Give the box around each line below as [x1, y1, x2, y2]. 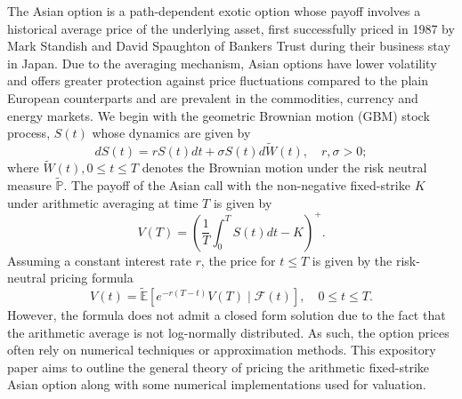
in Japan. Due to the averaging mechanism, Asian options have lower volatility [7, 53, 437, 72]
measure [7, 176, 52, 194]
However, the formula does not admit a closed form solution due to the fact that [7, 306, 446, 324]
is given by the [312, 251, 393, 269]
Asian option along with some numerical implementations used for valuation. [7, 375, 426, 394]
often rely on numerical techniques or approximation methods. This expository [7, 340, 436, 359]
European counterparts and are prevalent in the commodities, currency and [7, 88, 418, 107]
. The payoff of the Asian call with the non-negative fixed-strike [63, 176, 410, 194]
